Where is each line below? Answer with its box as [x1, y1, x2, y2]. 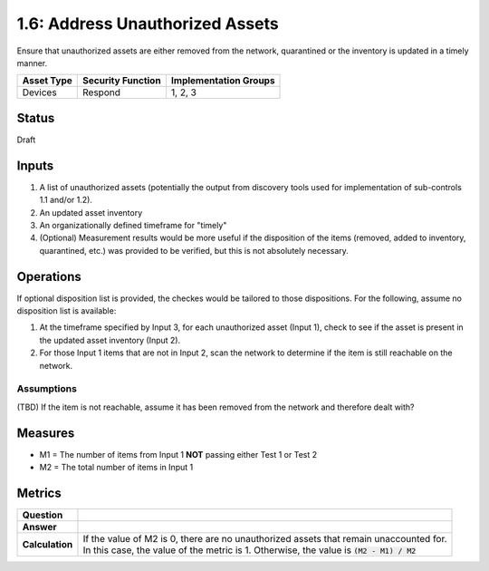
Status [16, 110, 55, 126]
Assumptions [16, 382, 77, 395]
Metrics [16, 485, 62, 500]
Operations [16, 268, 81, 285]
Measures [16, 425, 75, 440]
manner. [16, 57, 48, 68]
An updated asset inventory [39, 207, 143, 218]
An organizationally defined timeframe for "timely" [39, 219, 227, 230]
